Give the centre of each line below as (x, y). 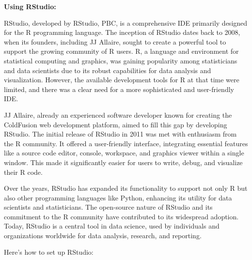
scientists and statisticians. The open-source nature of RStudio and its (108, 207)
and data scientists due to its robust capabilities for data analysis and (108, 70)
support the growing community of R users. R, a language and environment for (121, 51)
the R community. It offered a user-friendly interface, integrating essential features (126, 143)
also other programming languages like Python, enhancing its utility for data (118, 197)
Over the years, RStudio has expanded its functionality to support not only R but (126, 188)
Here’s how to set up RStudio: (49, 252)
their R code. (23, 172)
